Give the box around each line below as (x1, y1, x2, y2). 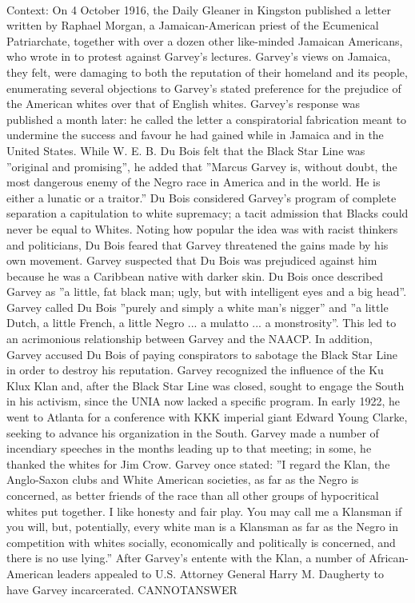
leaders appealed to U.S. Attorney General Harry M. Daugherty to (57, 565, 384, 581)
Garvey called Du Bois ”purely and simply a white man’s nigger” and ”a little (6, 298, 389, 315)
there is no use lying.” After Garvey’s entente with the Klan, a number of (6, 549, 365, 566)
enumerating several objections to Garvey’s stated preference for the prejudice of (6, 79, 401, 96)
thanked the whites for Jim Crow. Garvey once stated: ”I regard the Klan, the (6, 455, 390, 472)
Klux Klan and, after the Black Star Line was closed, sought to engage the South (6, 377, 405, 393)
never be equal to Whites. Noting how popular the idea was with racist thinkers (6, 220, 398, 237)
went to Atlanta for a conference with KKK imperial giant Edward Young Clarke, (6, 409, 408, 425)
